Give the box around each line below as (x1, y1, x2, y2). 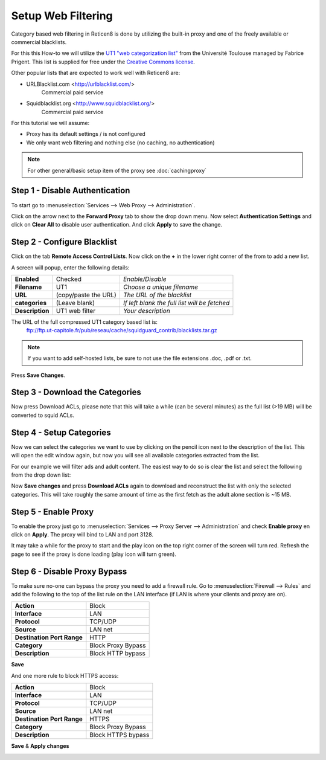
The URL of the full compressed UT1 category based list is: (11, 318, 158, 326)
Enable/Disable (123, 275, 167, 283)
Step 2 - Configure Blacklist (11, 237, 117, 247)
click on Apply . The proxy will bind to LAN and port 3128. (11, 531, 154, 538)
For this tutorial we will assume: (11, 120, 90, 127)
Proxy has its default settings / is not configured (26, 130, 146, 138)
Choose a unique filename (123, 283, 199, 291)
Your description (123, 307, 170, 315)
